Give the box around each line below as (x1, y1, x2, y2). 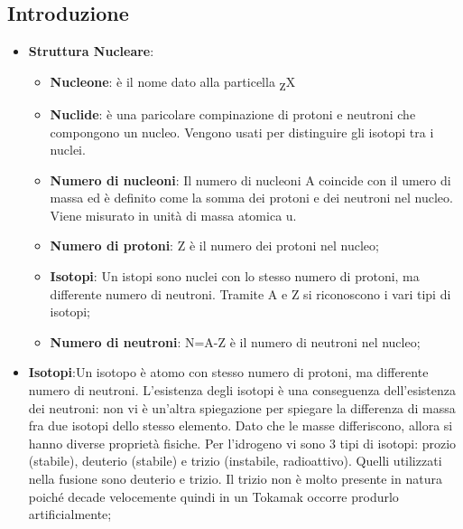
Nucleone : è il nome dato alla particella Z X (50, 71, 296, 93)
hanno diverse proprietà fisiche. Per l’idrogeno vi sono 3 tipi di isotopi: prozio (28, 433, 457, 452)
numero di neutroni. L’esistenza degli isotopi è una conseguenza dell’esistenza (28, 381, 457, 400)
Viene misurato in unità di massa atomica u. (50, 205, 297, 224)
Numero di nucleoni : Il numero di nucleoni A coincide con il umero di (50, 170, 451, 189)
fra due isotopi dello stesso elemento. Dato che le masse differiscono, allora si (28, 416, 453, 435)
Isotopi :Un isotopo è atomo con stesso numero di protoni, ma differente (28, 363, 429, 382)
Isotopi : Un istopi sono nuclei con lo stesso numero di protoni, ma (50, 267, 420, 286)
